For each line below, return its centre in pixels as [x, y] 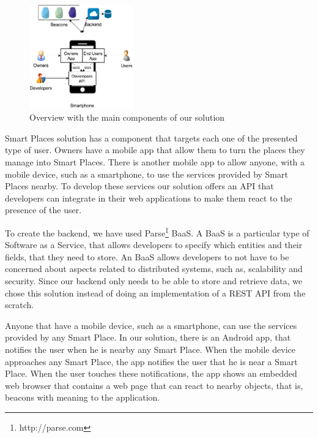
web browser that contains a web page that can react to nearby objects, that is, [154, 385]
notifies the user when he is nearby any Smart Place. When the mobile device [150, 349]
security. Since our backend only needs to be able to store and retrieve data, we [154, 280]
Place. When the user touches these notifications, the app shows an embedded [151, 373]
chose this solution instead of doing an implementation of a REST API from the [155, 293]
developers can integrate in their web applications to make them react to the [149, 198]
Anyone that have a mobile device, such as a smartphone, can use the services [151, 325]
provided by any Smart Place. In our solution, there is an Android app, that [148, 337]
